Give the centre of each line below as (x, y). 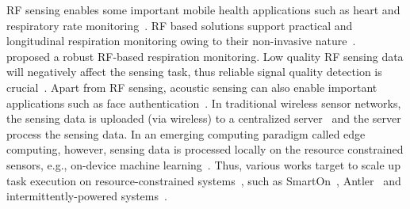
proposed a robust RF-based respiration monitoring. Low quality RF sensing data (205, 56)
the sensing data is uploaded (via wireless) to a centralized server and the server (204, 118)
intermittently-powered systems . (87, 196)
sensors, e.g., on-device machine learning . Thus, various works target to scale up (203, 164)
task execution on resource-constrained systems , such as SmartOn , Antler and (204, 180)
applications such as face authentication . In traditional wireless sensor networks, (204, 103)
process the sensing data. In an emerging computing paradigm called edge (186, 133)
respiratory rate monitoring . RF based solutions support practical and (180, 25)
